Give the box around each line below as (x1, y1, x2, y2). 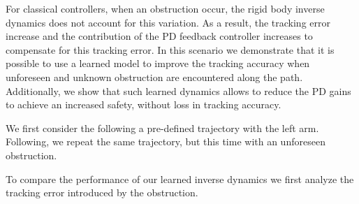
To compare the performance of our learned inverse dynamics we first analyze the (6, 171, 354, 186)
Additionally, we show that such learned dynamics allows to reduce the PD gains (6, 83, 351, 98)
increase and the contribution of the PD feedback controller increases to (6, 29, 313, 43)
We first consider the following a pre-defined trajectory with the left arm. (6, 120, 319, 135)
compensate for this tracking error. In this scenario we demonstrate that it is (6, 42, 335, 57)
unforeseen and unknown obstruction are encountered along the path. (6, 69, 303, 84)
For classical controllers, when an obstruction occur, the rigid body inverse (6, 1, 325, 15)
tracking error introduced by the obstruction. (6, 185, 198, 200)
